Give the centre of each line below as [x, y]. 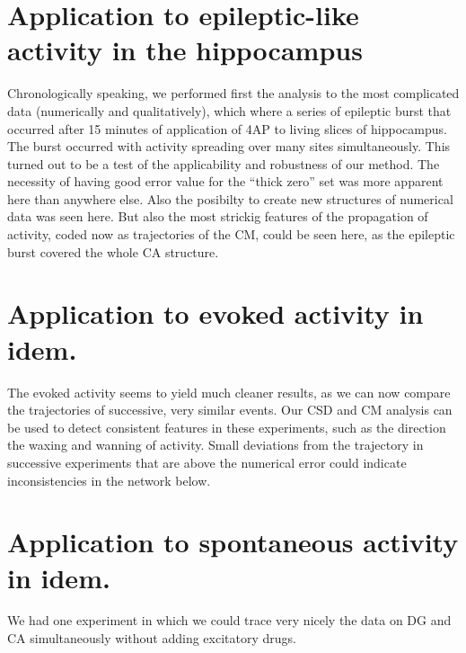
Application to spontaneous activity [233, 542]
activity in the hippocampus [185, 50]
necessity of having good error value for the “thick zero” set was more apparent [225, 181]
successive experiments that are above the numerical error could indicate [207, 462]
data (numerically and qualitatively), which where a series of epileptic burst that [229, 110]
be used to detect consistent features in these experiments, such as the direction [227, 427]
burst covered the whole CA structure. [113, 251]
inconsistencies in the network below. [109, 480]
